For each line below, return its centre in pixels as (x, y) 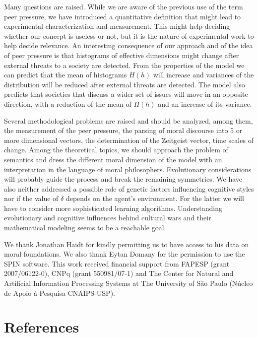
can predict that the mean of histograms (65, 75)
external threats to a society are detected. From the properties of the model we (124, 65)
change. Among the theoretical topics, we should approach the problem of (116, 150)
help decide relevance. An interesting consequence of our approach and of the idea (129, 45)
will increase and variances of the (203, 75)
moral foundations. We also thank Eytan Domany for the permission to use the (125, 254)
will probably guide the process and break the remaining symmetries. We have (123, 179)
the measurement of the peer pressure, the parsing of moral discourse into (116, 130)
